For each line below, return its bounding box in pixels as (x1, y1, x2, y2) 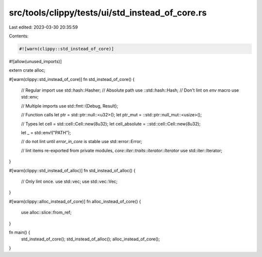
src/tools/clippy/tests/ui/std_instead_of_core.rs (9, 7, 207, 18)
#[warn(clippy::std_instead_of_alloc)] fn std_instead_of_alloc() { (9, 167, 136, 173)
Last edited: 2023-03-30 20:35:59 (9, 24, 78, 30)
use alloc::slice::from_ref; (21, 209, 72, 215)
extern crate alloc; (9, 67, 46, 73)
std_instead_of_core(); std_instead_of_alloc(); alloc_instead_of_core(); (21, 236, 160, 242)
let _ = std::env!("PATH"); (21, 130, 71, 136)
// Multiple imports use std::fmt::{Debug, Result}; (21, 103, 118, 109)
